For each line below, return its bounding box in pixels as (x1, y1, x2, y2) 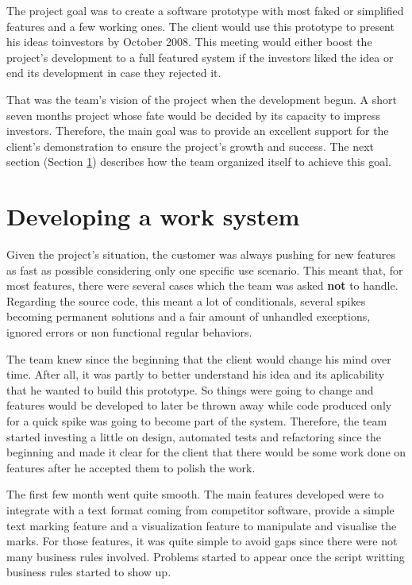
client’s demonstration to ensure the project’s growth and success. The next (6, 137, 375, 154)
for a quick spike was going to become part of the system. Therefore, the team (6, 413, 387, 429)
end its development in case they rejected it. (6, 64, 221, 81)
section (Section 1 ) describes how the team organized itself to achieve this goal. (6, 153, 391, 170)
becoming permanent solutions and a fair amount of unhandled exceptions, (6, 308, 371, 325)
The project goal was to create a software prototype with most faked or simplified (6, 2, 404, 18)
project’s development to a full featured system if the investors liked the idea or (6, 48, 394, 65)
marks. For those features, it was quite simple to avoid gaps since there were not (6, 533, 398, 549)
